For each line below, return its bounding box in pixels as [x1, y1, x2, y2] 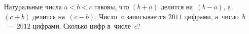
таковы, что [94, 1, 129, 11]
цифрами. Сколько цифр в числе [33, 21, 131, 31]
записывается [126, 11, 166, 21]
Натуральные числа [4, 1, 62, 11]
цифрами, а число [184, 11, 239, 21]
